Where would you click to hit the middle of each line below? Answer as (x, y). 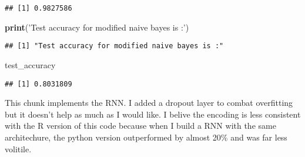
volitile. (18, 148)
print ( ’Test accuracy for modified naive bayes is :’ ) (97, 27)
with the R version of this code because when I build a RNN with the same (140, 126)
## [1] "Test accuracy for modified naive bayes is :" (114, 46)
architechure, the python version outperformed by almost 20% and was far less (146, 137)
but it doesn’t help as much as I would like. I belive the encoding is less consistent (153, 114)
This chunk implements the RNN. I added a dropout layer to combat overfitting (149, 103)
